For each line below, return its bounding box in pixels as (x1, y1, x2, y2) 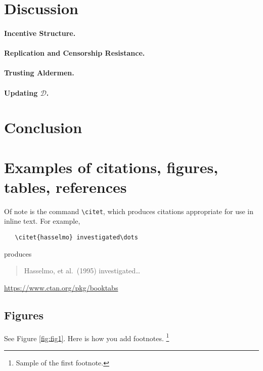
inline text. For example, (4, 216, 80, 226)
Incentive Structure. (4, 27, 76, 38)
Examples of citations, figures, (4, 156, 218, 177)
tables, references (4, 176, 127, 197)
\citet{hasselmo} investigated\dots (15, 234, 138, 241)
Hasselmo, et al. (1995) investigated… (24, 265, 141, 276)
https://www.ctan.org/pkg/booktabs (4, 282, 118, 293)
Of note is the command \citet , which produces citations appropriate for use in (4, 205, 253, 216)
